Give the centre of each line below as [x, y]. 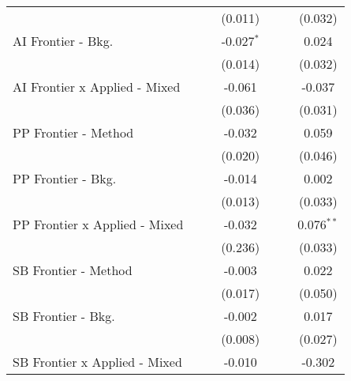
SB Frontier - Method [73, 270]
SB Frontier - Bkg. [64, 316]
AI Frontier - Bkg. [63, 41]
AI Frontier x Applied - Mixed [97, 87]
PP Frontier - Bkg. [65, 178]
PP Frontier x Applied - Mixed [98, 224]
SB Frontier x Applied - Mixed [97, 362]
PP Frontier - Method [73, 132]
